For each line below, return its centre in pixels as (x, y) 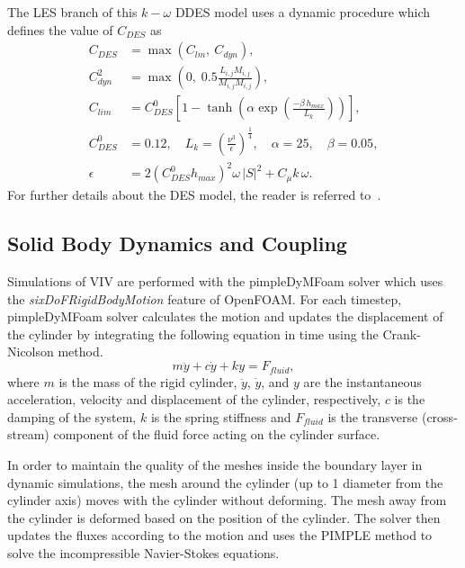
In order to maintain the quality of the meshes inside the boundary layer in (215, 465)
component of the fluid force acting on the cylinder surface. (217, 434)
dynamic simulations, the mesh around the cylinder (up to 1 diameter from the (225, 482)
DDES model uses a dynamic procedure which (303, 12)
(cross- (439, 416)
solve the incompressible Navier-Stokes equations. (143, 552)
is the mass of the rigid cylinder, (148, 381)
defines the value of (60, 29)
